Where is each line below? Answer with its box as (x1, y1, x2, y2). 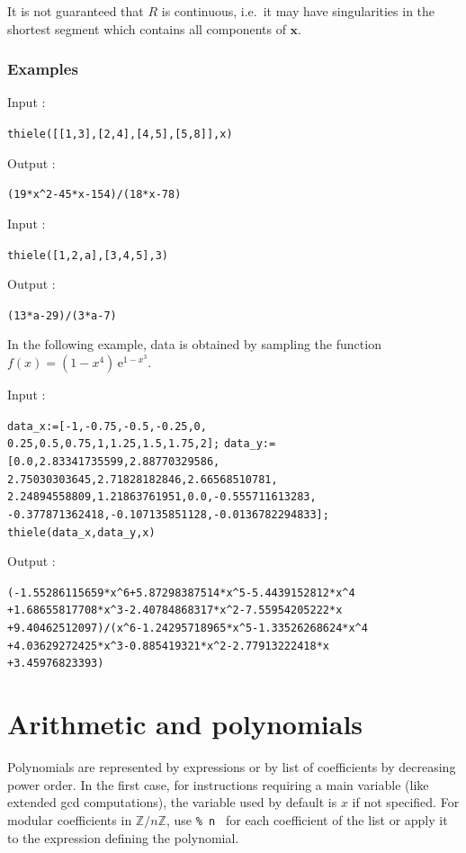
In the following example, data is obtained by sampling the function (7, 335, 381, 354)
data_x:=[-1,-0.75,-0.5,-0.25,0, (7, 419, 207, 433)
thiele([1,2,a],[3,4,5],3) (7, 248, 168, 262)
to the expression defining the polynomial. (7, 828, 239, 847)
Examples (7, 58, 78, 80)
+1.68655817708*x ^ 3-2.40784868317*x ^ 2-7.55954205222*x (7, 604, 343, 617)
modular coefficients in (7, 810, 132, 829)
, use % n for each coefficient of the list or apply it (166, 810, 448, 829)
